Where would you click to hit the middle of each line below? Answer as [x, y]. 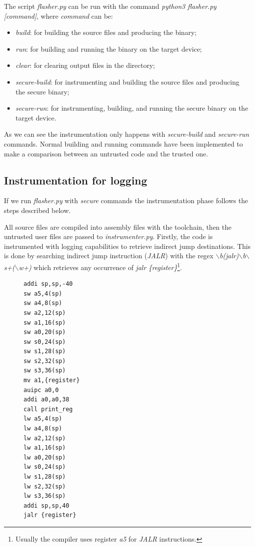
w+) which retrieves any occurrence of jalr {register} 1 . [100, 266]
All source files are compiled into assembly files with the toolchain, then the [118, 227]
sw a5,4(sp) [43, 293]
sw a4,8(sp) [43, 303]
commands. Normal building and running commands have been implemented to [124, 143]
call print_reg [48, 409]
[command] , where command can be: [59, 15]
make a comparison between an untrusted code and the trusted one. [106, 153]
